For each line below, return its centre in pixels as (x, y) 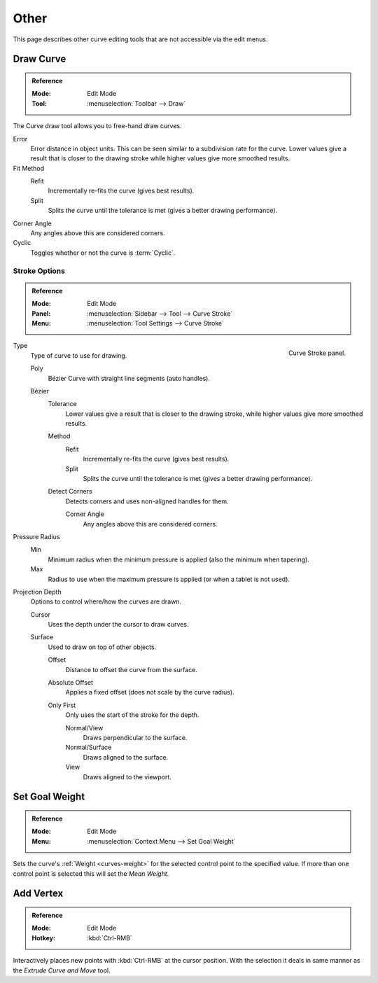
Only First (62, 705)
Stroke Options (39, 271)
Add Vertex (38, 894)
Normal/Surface (89, 747)
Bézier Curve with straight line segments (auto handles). (129, 378)
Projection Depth (37, 592)
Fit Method (29, 168)
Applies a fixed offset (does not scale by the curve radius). (150, 692)
